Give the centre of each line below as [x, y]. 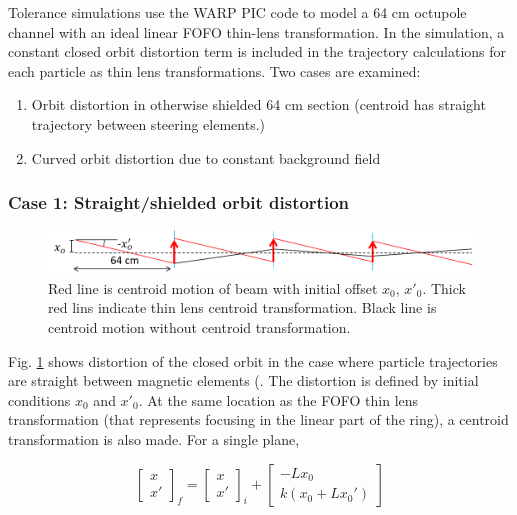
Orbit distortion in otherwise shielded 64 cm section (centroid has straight [258, 104]
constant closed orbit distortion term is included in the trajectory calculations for [257, 51]
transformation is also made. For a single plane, [154, 439]
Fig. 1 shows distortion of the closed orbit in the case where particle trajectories [253, 360]
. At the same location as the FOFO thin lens [278, 399]
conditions [39, 399]
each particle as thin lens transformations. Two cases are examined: [214, 70]
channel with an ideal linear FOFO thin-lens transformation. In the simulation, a [256, 31]
